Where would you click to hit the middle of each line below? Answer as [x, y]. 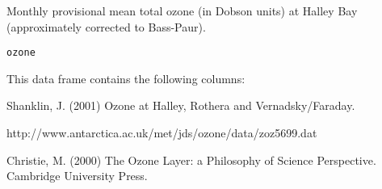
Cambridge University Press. [77, 176]
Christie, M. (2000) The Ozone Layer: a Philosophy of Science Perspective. [191, 160]
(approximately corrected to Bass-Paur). [106, 26]
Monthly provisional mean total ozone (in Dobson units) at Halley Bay [182, 10]
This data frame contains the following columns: [126, 78]
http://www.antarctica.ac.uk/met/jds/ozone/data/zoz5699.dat [162, 133]
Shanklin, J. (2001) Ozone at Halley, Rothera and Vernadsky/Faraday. [181, 105]
